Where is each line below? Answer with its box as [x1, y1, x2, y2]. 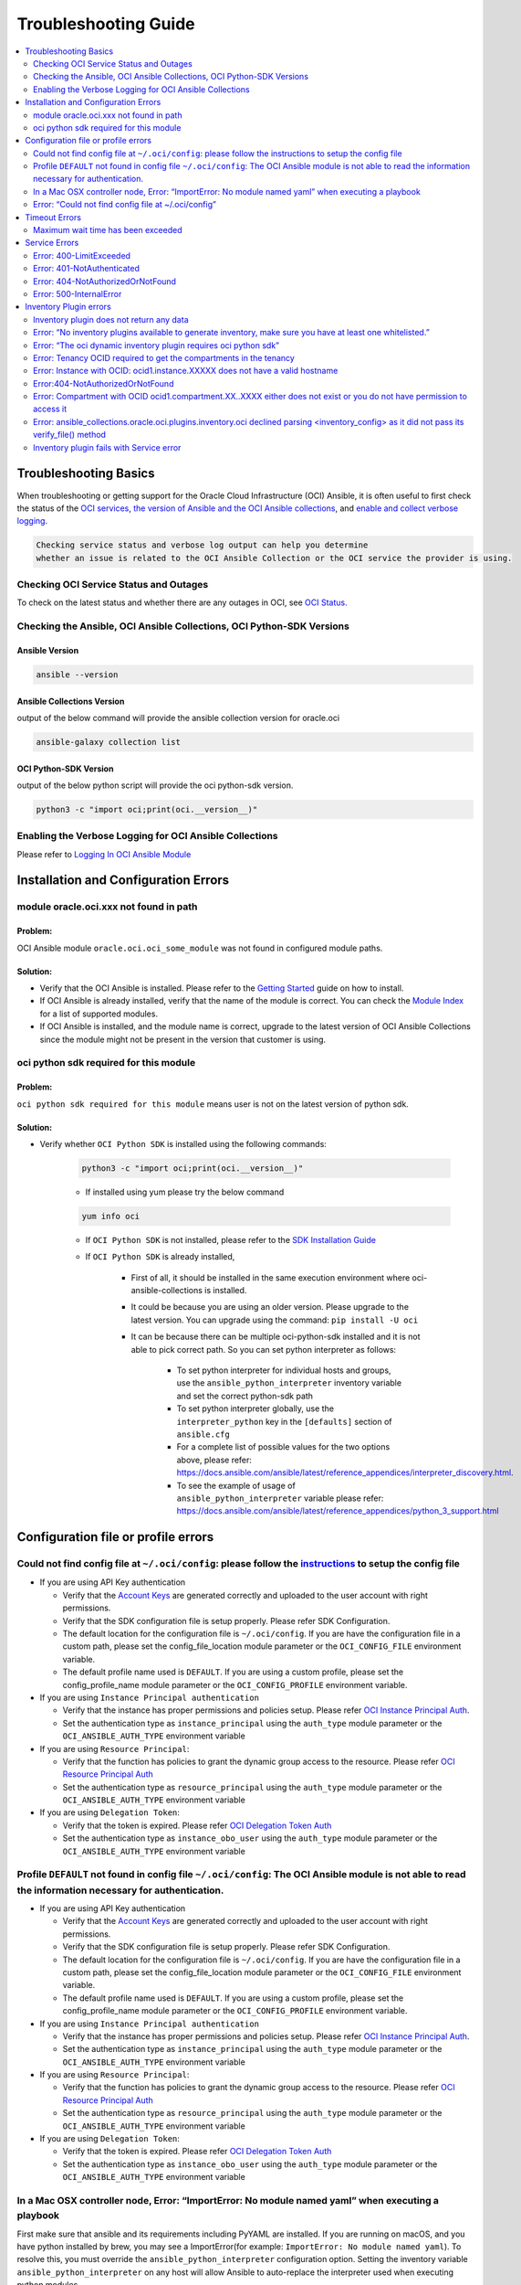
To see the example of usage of [176, 1480, 296, 1491]
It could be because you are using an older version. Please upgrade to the [130, 1302, 410, 1313]
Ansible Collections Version [16, 696, 125, 707]
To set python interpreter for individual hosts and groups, [176, 1365, 391, 1376]
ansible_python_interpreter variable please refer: [176, 1493, 384, 1504]
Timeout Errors [25, 211, 82, 223]
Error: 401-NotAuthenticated [33, 263, 141, 274]
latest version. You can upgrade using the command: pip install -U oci [130, 1314, 419, 1325]
